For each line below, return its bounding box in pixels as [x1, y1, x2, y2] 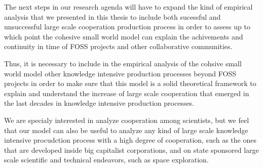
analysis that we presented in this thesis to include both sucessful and [4, 11, 221, 22]
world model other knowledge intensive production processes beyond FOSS [4, 68, 237, 78]
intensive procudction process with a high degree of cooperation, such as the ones [4, 135, 256, 145]
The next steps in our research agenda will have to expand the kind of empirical [4, 2, 253, 12]
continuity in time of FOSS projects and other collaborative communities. [4, 41, 233, 52]
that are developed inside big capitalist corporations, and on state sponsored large [4, 144, 259, 155]
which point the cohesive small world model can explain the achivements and [4, 31, 243, 41]
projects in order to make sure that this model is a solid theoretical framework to [4, 78, 256, 89]
